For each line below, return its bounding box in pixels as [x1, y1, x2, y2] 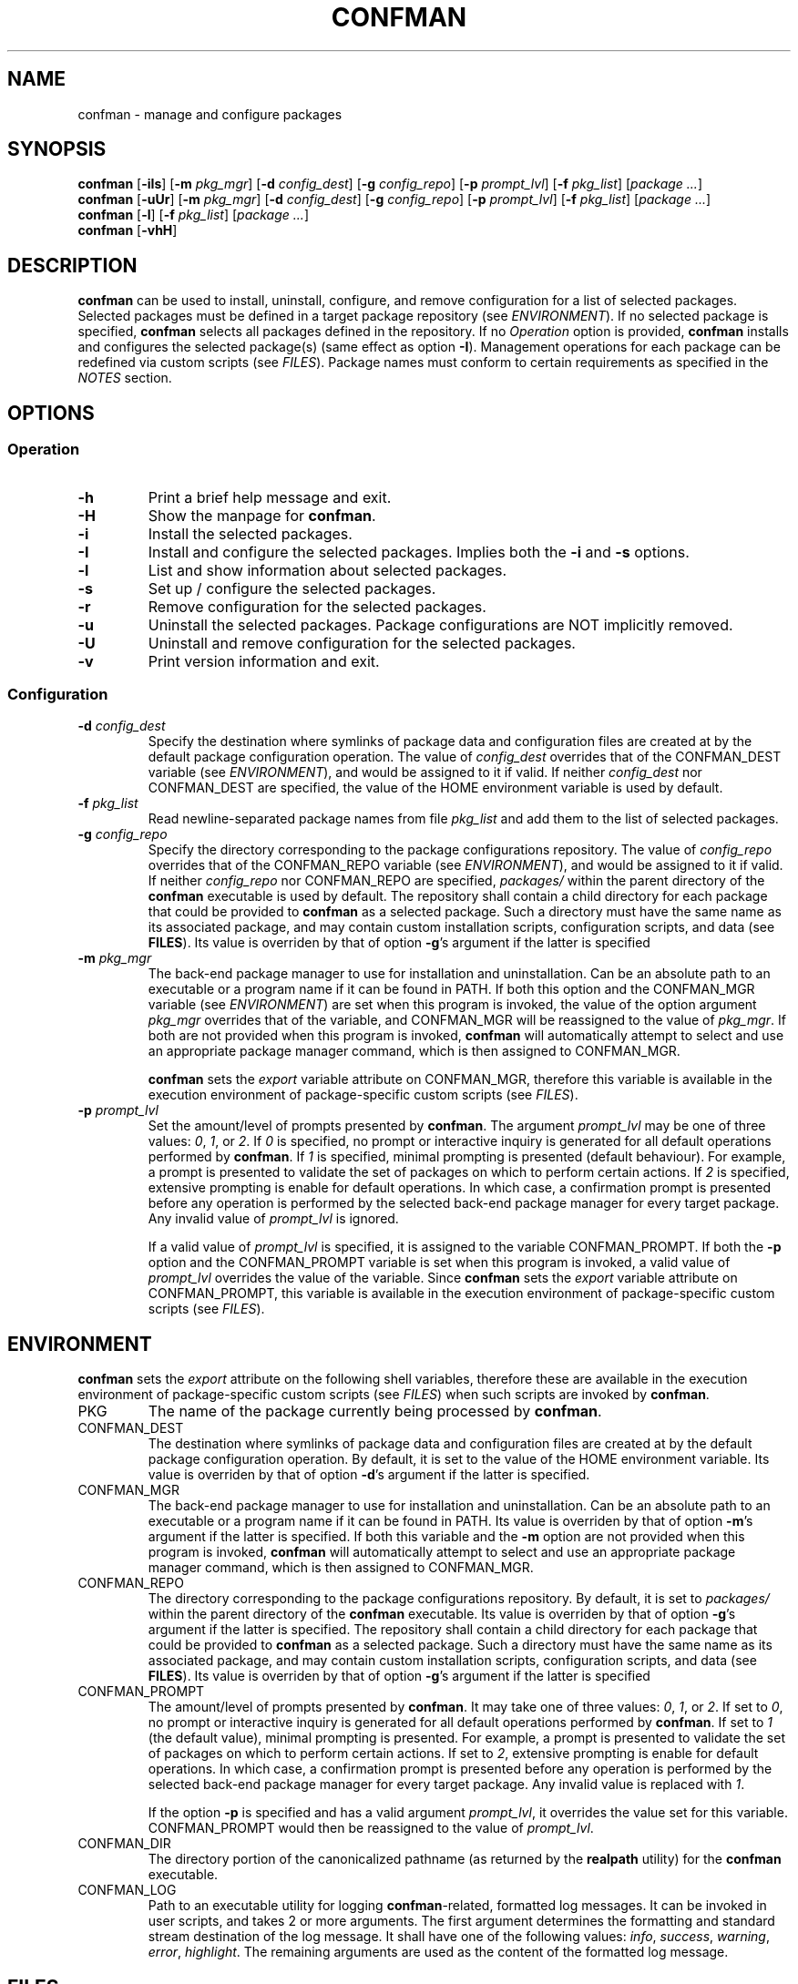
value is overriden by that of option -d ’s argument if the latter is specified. [148, 1467, 590, 1483]
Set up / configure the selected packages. [148, 578, 436, 598]
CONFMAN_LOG [77, 1882, 177, 1898]
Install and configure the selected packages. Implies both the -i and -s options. [148, 542, 690, 561]
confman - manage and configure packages [77, 106, 343, 122]
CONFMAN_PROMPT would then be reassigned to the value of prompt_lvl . [148, 1820, 594, 1836]
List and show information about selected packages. [148, 560, 507, 579]
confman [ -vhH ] [77, 222, 178, 239]
